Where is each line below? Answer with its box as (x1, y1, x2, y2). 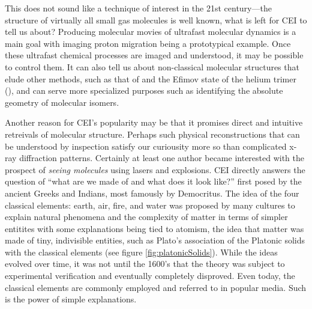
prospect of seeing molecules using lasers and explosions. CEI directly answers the (5, 163, 305, 176)
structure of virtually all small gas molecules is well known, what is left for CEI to (5, 13, 307, 26)
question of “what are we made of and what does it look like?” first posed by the (5, 175, 302, 188)
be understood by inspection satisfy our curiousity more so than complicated (5, 139, 287, 152)
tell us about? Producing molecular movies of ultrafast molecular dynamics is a (5, 25, 296, 38)
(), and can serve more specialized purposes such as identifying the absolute (5, 84, 283, 97)
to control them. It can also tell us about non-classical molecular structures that (5, 60, 299, 73)
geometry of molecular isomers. (5, 96, 119, 108)
